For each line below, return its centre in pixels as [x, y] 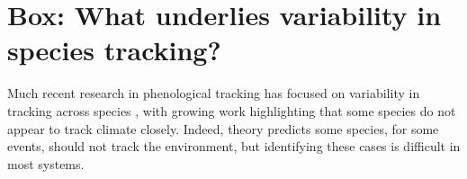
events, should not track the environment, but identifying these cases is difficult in [234, 146]
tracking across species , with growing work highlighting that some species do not [232, 110]
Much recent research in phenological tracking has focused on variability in [214, 93]
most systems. [46, 163]
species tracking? [114, 50]
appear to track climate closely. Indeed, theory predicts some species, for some [223, 128]
